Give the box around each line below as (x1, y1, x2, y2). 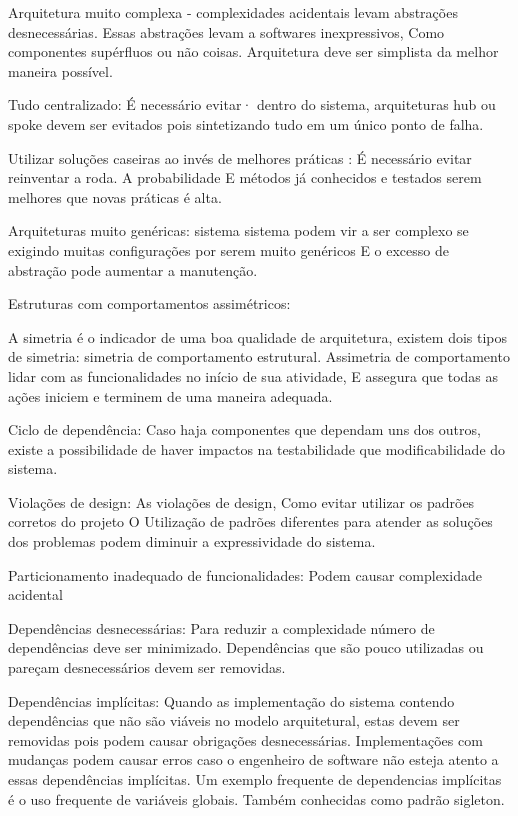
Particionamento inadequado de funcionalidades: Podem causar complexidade (8, 564, 482, 585)
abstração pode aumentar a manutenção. (8, 259, 258, 280)
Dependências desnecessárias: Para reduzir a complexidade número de (8, 617, 435, 638)
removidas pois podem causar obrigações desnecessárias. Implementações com (8, 729, 483, 750)
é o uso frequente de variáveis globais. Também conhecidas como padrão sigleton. (8, 788, 505, 809)
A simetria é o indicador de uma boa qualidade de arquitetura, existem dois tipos (8, 326, 508, 347)
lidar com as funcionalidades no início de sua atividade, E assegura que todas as (8, 365, 499, 386)
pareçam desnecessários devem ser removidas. (8, 657, 286, 678)
